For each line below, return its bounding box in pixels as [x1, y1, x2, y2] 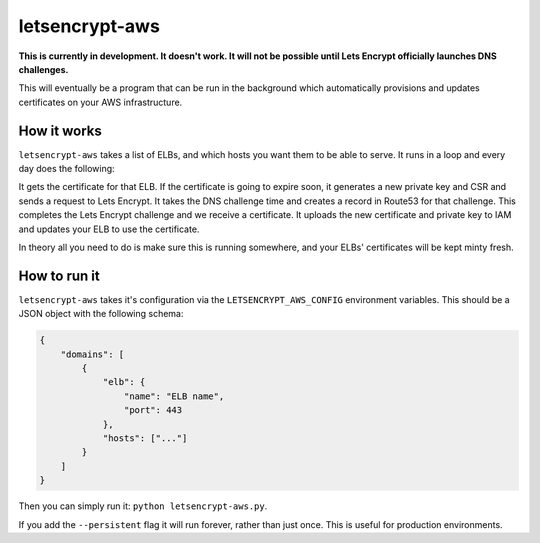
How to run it [18, 267, 100, 284]
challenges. [18, 63, 69, 75]
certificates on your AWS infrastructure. [18, 96, 183, 108]
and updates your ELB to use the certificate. [18, 223, 200, 235]
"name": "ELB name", [123, 390, 225, 402]
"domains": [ [60, 348, 125, 360]
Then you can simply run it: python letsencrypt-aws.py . [18, 500, 268, 512]
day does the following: [18, 163, 115, 175]
